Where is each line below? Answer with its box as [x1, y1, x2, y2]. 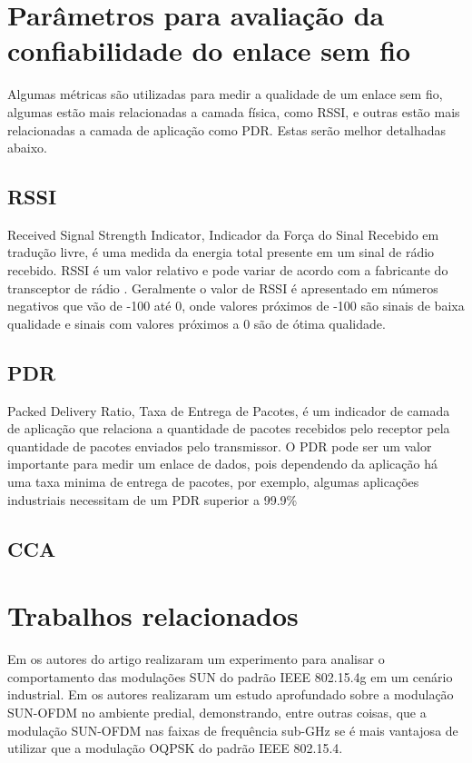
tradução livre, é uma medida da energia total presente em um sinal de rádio [7, 243, 435, 262]
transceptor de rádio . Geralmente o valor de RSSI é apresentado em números [7, 278, 438, 297]
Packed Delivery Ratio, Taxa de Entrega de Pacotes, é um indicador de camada [7, 401, 450, 420]
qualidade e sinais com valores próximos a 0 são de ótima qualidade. [7, 313, 386, 332]
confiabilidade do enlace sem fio [7, 32, 411, 69]
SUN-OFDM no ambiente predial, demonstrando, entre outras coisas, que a [7, 702, 427, 721]
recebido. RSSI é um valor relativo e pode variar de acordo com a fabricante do [7, 261, 448, 280]
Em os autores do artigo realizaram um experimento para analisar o [7, 649, 385, 669]
